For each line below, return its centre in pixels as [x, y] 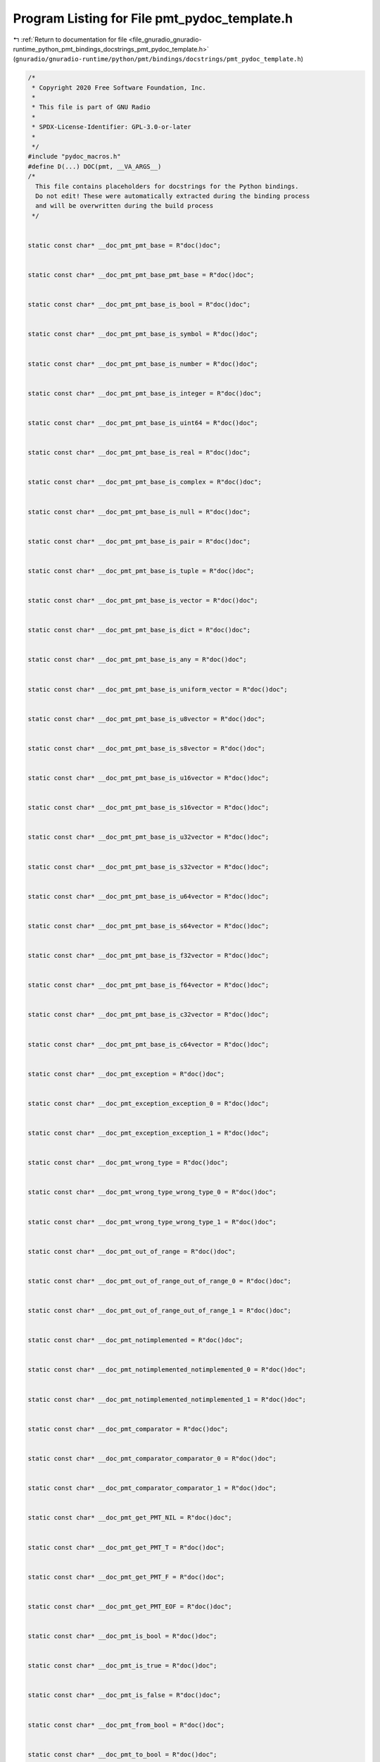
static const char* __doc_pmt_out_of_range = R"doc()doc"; [132, 1251]
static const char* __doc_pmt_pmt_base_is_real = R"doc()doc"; [139, 452]
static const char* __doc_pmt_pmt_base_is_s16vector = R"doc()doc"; [148, 808]
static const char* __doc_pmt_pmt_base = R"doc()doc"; [124, 245]
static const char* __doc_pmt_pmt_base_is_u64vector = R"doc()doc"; [148, 896]
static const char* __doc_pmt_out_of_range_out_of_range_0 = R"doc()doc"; [160, 1281]
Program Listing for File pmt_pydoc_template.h [153, 18]
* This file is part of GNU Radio [91, 107]
